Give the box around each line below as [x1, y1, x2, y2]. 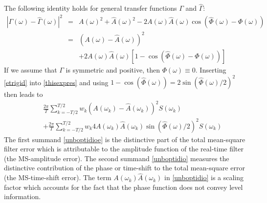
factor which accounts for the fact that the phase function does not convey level [4, 182, 243, 192]
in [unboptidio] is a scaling [164, 172, 244, 183]
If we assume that [4, 64, 57, 74]
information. [4, 191, 41, 202]
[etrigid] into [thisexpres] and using [4, 77, 109, 87]
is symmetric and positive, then [66, 64, 160, 74]
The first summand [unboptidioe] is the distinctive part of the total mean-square [4, 134, 245, 144]
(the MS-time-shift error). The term [4, 172, 111, 183]
